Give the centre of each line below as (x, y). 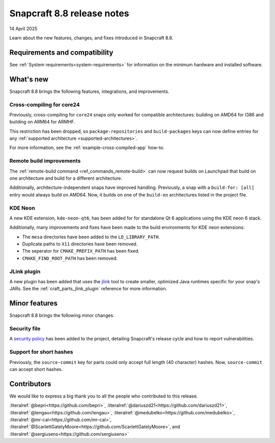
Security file (25, 329)
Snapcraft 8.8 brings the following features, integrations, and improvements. (89, 91)
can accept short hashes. (36, 369)
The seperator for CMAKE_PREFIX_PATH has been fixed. (81, 251)
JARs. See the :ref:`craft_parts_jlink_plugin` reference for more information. (88, 289)
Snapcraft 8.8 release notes (69, 13)
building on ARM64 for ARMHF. (42, 122)
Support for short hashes (41, 352)
